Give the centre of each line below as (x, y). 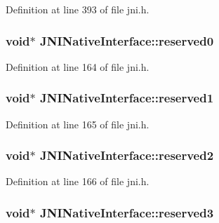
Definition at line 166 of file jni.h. (78, 181)
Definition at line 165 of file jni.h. (78, 124)
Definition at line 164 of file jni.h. (78, 66)
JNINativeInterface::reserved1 (127, 98)
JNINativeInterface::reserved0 (127, 40)
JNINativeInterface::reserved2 (127, 155)
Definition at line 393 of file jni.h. (78, 9)
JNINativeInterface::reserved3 (127, 212)
